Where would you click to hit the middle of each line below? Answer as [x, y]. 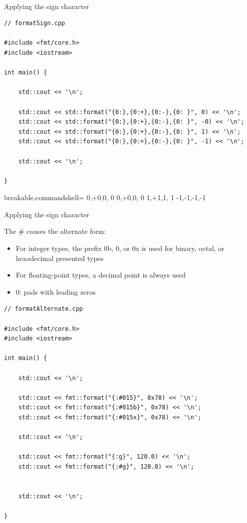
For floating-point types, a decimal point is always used [101, 275]
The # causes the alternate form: [55, 231]
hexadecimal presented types [60, 258]
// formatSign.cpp [35, 23]
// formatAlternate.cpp [44, 309]
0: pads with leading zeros [56, 291]
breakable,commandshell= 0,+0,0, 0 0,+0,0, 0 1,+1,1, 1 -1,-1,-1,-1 [105, 197]
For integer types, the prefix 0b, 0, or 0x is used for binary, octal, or [120, 248]
